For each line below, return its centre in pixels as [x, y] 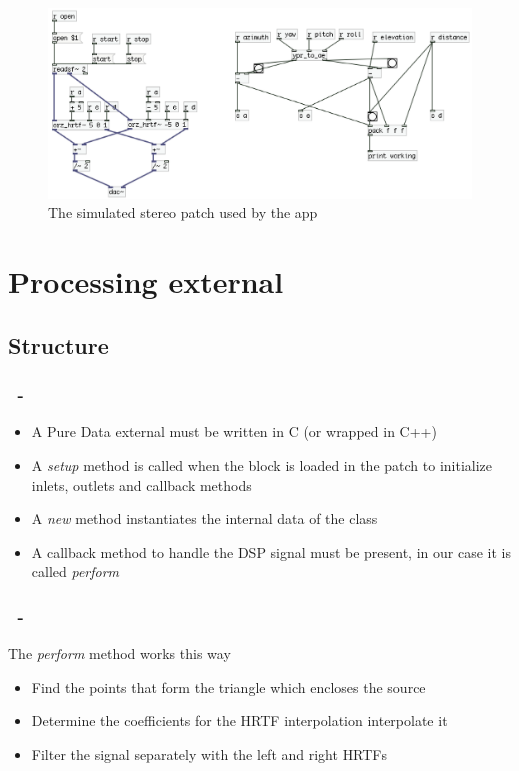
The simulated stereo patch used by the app [183, 212]
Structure [58, 344]
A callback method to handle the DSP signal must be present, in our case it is [271, 551]
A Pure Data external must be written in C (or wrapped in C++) [234, 431]
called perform [75, 571]
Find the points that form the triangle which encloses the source [228, 686]
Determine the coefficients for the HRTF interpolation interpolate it [239, 720]
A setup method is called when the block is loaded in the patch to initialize [261, 464]
